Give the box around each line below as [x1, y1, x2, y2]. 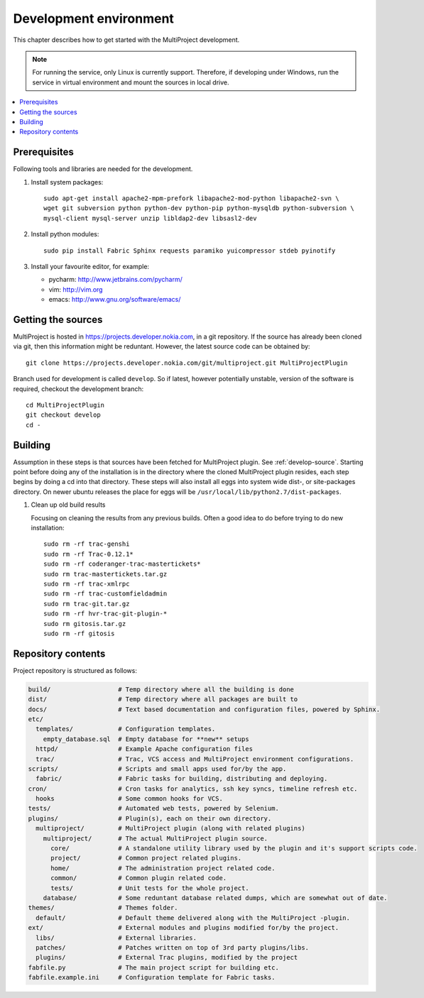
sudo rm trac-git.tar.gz [43, 600, 130, 608]
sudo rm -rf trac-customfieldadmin [43, 590, 168, 598]
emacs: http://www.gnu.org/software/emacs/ [48, 295, 181, 304]
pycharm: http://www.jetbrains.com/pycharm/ [48, 275, 183, 284]
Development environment [13, 11, 174, 26]
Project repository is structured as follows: [13, 666, 138, 674]
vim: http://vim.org [48, 285, 103, 294]
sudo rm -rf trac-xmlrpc [43, 579, 130, 588]
